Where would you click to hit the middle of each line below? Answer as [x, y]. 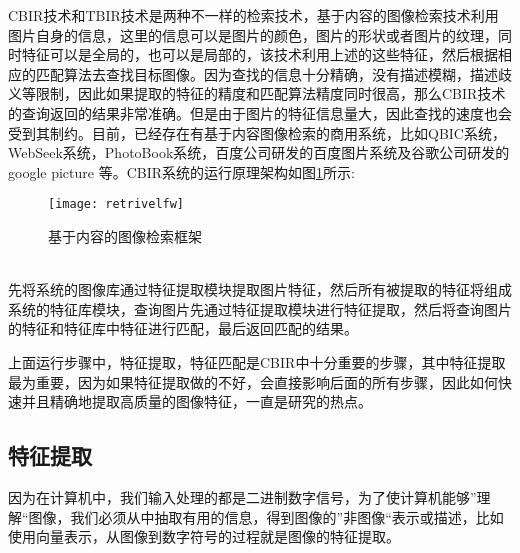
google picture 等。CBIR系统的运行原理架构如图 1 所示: [181, 171]
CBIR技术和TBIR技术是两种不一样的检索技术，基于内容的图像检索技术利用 [253, 15]
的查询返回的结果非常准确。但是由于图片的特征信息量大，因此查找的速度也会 [260, 112]
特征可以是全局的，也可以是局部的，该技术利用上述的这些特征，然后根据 [259, 54]
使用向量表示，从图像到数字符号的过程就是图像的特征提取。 [204, 536]
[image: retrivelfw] [116, 204]
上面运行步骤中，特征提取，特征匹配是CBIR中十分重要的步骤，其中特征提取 [257, 361]
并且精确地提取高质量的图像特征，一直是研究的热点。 [196, 401]
